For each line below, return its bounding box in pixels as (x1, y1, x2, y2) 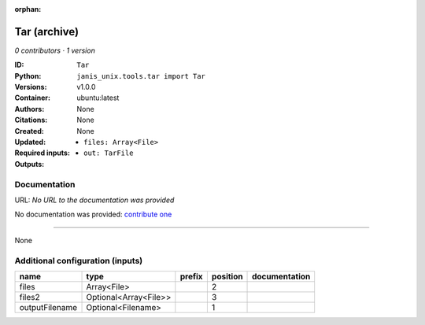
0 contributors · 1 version (14, 46, 96, 55)
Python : (14, 71, 42, 80)
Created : (14, 126, 45, 135)
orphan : (14, 5, 42, 13)
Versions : (14, 83, 47, 92)
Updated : (14, 138, 46, 147)
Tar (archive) (14, 24, 79, 39)
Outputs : (14, 159, 45, 168)
